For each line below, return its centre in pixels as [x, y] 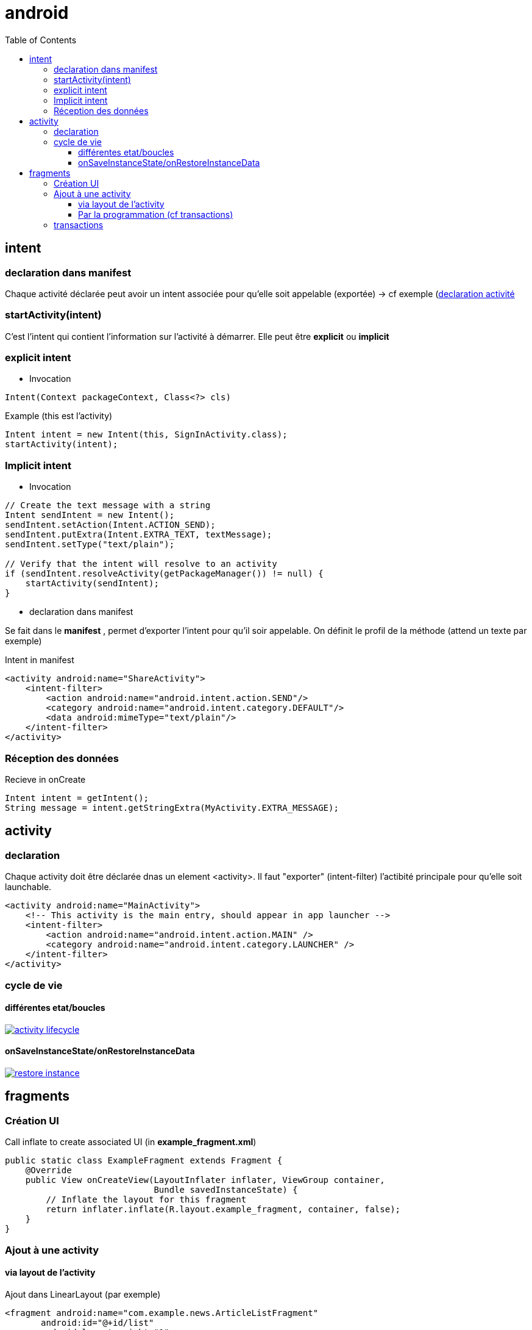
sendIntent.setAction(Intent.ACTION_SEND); [110, 525]
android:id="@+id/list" [98, 1322]
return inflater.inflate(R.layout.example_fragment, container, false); [223, 1210]
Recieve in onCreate [45, 779]
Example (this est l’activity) [59, 416]
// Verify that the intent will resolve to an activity [141, 564]
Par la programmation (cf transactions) [156, 214]
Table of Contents [41, 40]
